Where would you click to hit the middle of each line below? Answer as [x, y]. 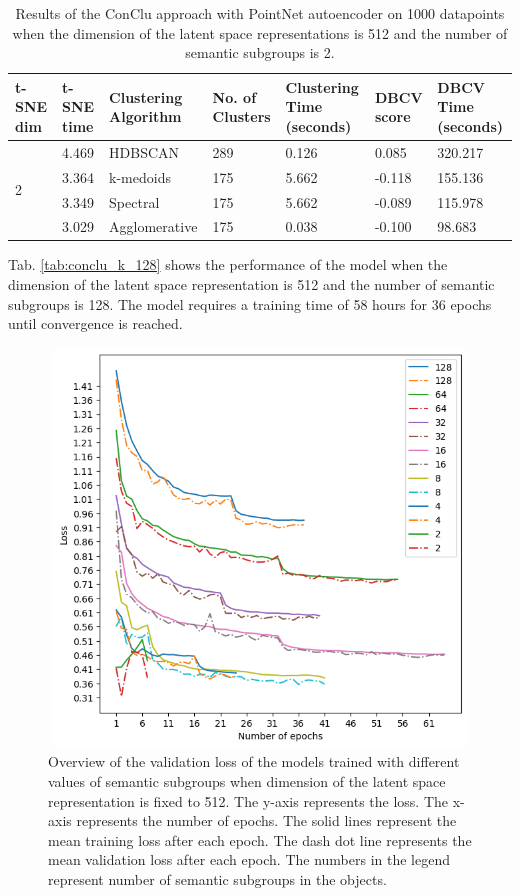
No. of [234, 96]
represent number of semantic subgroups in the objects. [217, 878]
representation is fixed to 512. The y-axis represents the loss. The [248, 800]
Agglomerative [153, 226]
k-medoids [140, 176]
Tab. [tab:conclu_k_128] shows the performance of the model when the [228, 264]
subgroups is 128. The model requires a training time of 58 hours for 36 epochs [250, 303]
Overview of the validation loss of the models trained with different [254, 761]
